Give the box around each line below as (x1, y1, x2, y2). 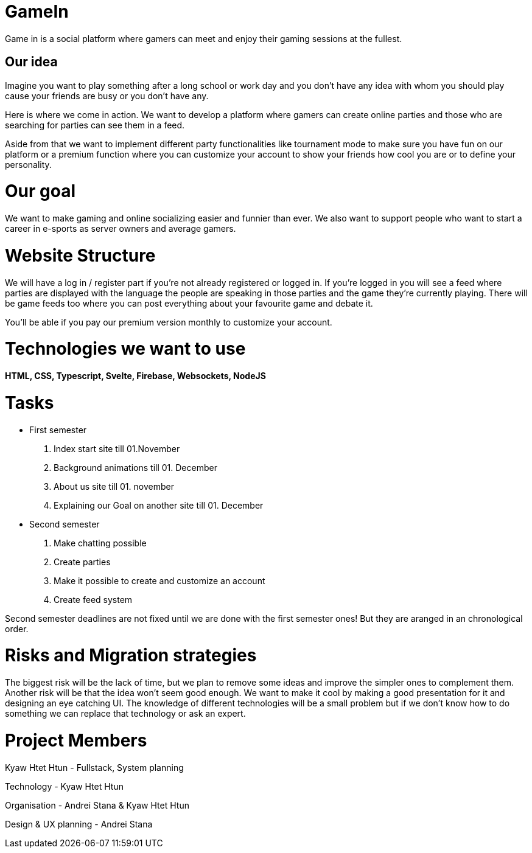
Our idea (5, 54, 58, 70)
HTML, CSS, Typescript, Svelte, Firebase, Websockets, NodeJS (5, 371, 266, 381)
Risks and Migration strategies (5, 645, 257, 666)
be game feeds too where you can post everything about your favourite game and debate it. (5, 298, 373, 308)
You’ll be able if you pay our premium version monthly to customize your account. (5, 316, 332, 327)
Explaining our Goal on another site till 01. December (54, 500, 264, 510)
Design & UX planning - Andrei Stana (5, 818, 153, 829)
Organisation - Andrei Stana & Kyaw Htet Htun (5, 799, 189, 810)
